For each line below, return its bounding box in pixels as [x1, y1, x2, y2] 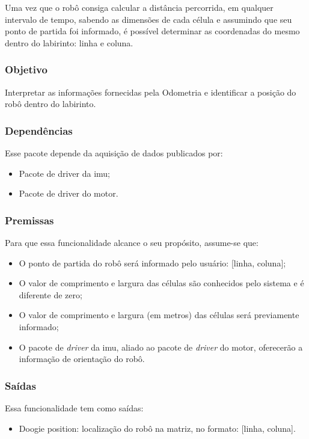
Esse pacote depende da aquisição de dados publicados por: [5, 147, 223, 159]
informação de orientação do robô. [19, 352, 145, 365]
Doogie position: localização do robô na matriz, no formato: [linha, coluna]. [19, 422, 296, 434]
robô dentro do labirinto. [5, 97, 96, 110]
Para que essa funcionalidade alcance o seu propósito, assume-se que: [5, 236, 259, 248]
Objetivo [5, 62, 47, 77]
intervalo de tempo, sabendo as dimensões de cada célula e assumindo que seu [5, 13, 292, 25]
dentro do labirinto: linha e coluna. [5, 36, 133, 49]
